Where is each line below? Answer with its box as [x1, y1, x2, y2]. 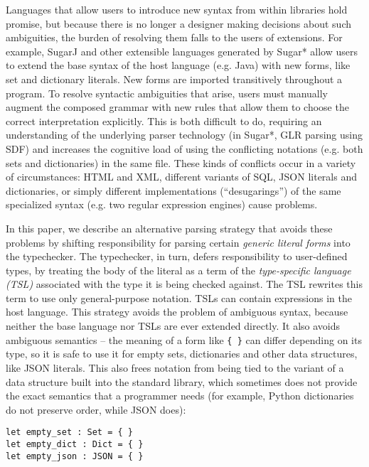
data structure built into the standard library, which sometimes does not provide [6, 374, 358, 389]
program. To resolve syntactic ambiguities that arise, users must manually [6, 85, 328, 100]
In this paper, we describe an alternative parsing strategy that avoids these [6, 220, 333, 235]
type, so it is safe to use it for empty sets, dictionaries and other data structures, [6, 346, 358, 361]
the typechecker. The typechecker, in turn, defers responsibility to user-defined [6, 249, 348, 264]
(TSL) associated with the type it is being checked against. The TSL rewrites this [6, 277, 363, 291]
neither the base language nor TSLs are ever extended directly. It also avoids [6, 318, 341, 333]
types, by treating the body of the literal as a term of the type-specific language [6, 262, 351, 277]
